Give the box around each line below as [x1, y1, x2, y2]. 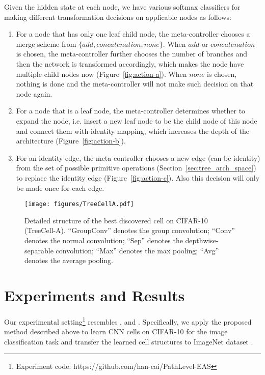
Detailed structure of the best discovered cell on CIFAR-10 [24, 215, 208, 225]
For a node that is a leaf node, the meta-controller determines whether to [16, 105, 246, 116]
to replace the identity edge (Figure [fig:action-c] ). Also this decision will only [16, 172, 260, 183]
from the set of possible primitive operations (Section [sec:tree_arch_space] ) [16, 162, 256, 173]
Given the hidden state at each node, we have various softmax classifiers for [4, 2, 241, 12]
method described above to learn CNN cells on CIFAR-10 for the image [4, 326, 228, 337]
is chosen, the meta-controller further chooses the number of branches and [16, 48, 248, 59]
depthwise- [185, 235, 219, 245]
